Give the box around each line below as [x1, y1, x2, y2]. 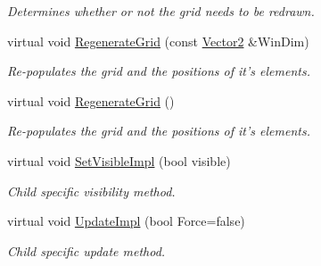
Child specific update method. [7, 241, 166, 260]
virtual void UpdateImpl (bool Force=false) [7, 212, 245, 230]
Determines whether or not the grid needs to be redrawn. [7, 2, 315, 20]
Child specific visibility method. [7, 181, 176, 200]
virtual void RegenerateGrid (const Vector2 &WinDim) [7, 31, 309, 50]
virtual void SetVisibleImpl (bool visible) [7, 151, 231, 170]
